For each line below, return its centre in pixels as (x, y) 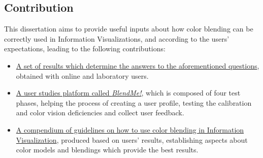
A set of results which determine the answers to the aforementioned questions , (138, 65)
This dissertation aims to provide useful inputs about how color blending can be (129, 29)
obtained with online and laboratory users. (82, 75)
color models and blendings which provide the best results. (107, 150)
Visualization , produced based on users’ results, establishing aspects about (132, 139)
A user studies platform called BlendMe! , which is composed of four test (128, 93)
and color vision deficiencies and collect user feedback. (100, 113)
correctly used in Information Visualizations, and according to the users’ (117, 38)
